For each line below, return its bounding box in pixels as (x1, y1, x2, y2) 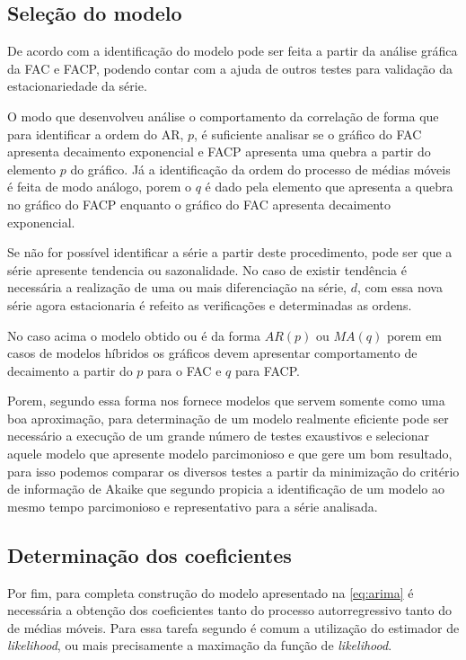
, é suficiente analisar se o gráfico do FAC (194, 124, 422, 143)
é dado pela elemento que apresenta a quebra (205, 177, 453, 196)
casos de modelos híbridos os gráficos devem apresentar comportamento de (7, 343, 418, 362)
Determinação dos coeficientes (7, 540, 292, 568)
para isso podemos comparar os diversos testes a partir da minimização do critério (7, 461, 460, 480)
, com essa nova (356, 278, 443, 297)
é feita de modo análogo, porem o (7, 177, 191, 196)
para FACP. (234, 361, 300, 379)
